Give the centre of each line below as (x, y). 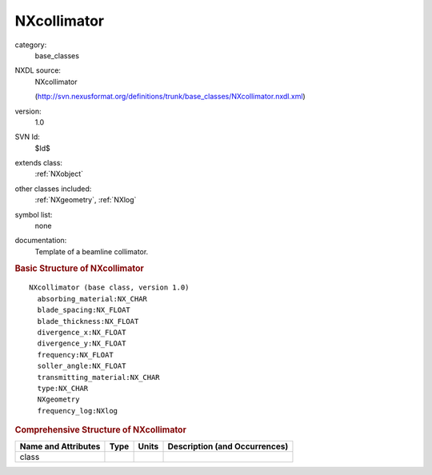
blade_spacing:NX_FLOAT (84, 310)
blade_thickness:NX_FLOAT (88, 321)
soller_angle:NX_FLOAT (82, 366)
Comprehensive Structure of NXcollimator (101, 430)
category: (31, 45)
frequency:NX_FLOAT (75, 355)
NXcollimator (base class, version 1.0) (109, 287)
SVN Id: (27, 137)
